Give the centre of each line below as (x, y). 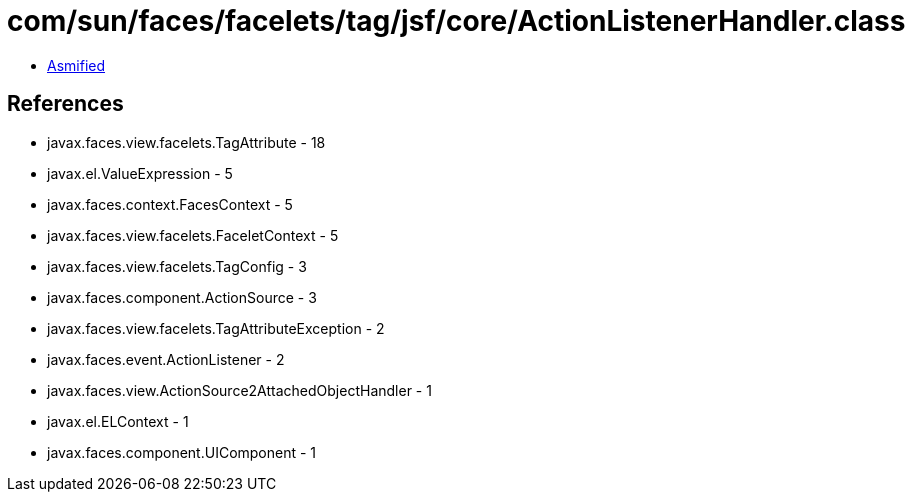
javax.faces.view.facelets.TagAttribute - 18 (186, 142)
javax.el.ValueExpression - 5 (140, 173)
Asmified (76, 65)
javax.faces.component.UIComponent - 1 (182, 452)
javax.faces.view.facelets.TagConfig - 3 (177, 266)
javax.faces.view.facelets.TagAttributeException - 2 (216, 328)
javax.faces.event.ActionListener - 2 (166, 359)
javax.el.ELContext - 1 (118, 421)
